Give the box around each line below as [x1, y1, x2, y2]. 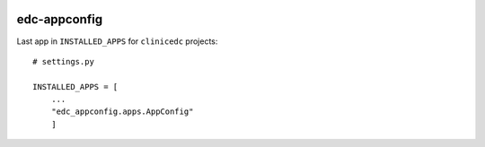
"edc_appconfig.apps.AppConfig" [50, 107, 194, 117]
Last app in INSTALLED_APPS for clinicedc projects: [16, 36, 218, 47]
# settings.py [32, 56, 94, 66]
